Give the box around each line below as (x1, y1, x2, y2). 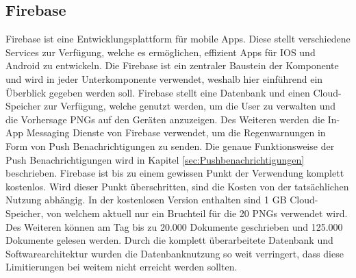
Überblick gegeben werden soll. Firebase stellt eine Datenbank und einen (5, 85, 310, 99)
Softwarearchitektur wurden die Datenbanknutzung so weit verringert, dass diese (5, 246, 344, 260)
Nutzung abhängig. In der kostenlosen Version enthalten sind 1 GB (5, 192, 287, 207)
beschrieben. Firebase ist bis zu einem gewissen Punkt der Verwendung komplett (5, 166, 344, 180)
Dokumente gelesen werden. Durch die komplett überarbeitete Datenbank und (5, 233, 333, 247)
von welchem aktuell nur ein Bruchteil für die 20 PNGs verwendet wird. (46, 205, 348, 220)
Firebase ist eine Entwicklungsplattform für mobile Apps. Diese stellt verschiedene (5, 31, 351, 46)
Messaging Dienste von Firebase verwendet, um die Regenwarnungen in (26, 125, 326, 140)
